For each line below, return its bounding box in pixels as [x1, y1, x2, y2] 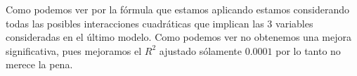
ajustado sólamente [159, 43, 242, 58]
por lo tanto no [275, 43, 341, 58]
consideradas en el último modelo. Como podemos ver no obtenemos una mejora [6, 30, 351, 44]
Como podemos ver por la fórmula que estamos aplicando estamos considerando [6, 2, 350, 16]
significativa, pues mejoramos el [6, 43, 142, 58]
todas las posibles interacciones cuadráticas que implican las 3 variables [6, 15, 313, 30]
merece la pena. [6, 57, 73, 72]
